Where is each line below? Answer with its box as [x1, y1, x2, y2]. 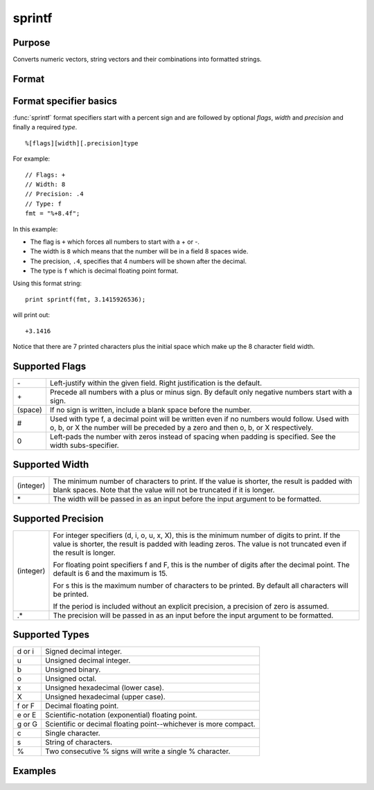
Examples [12, 765, 57, 777]
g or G [17, 719, 38, 729]
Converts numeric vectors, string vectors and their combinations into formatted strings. [12, 55, 262, 64]
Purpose [12, 37, 51, 48]
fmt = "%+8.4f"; [25, 210, 80, 217]
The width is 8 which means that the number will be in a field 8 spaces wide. [30, 247, 249, 255]
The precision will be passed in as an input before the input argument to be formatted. [53, 610, 334, 620]
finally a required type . [12, 123, 78, 132]
